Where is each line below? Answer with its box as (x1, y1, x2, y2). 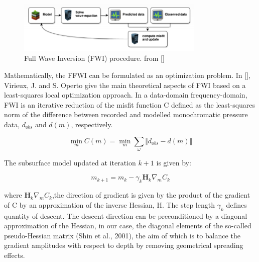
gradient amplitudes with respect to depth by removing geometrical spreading (4, 240, 243, 250)
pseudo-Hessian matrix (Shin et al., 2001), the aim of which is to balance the (4, 230, 240, 240)
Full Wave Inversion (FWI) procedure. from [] (24, 53, 165, 63)
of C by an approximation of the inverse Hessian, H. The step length (4, 199, 215, 210)
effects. (4, 250, 25, 260)
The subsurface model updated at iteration (4, 157, 136, 167)
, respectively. (71, 119, 113, 129)
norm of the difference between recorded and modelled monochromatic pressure (4, 109, 248, 120)
